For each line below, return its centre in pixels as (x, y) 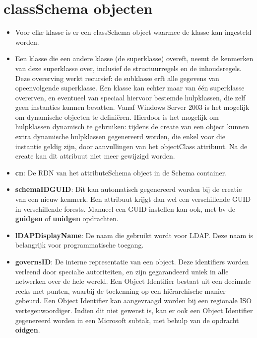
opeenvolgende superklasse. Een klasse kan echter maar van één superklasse (130, 88)
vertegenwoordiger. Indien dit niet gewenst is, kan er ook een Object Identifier (134, 310)
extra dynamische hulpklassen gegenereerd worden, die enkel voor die (120, 136)
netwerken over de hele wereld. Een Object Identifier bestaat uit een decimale (133, 281)
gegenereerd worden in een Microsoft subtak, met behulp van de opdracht (127, 320)
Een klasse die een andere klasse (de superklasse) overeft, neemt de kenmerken (134, 58)
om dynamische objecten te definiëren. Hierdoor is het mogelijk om (117, 117)
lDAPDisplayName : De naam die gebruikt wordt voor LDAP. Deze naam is (134, 235)
